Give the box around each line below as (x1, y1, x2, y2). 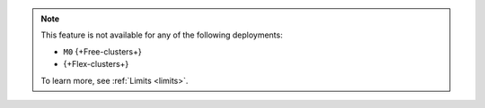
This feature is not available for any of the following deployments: (40, 29, 283, 40)
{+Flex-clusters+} (63, 59, 129, 70)
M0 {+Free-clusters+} (63, 46, 143, 57)
